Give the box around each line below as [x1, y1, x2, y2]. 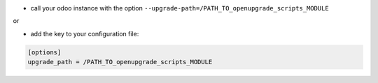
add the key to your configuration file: [30, 29, 139, 38]
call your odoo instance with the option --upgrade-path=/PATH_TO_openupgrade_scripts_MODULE [30, 4, 329, 12]
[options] [27, 48, 62, 56]
